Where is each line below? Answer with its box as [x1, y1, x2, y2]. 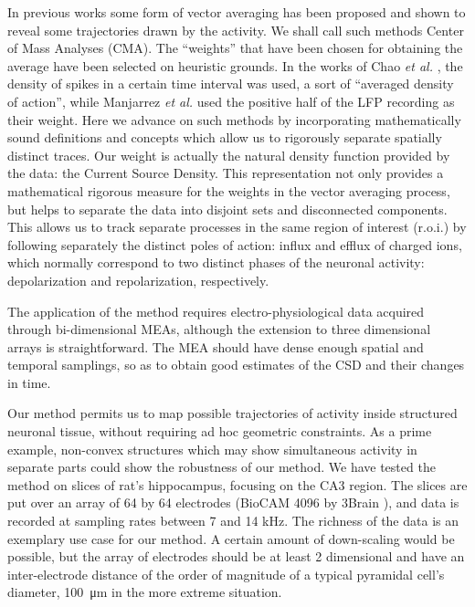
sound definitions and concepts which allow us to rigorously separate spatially [7, 128, 442, 147]
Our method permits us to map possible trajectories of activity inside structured [7, 403, 458, 423]
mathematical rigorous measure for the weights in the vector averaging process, [7, 181, 450, 200]
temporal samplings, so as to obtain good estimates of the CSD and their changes [7, 355, 465, 374]
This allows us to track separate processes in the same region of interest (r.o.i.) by [7, 217, 467, 236]
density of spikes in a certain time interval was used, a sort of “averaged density [7, 74, 454, 93]
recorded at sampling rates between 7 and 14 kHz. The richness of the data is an [7, 511, 459, 530]
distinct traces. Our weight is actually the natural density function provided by [7, 145, 450, 164]
